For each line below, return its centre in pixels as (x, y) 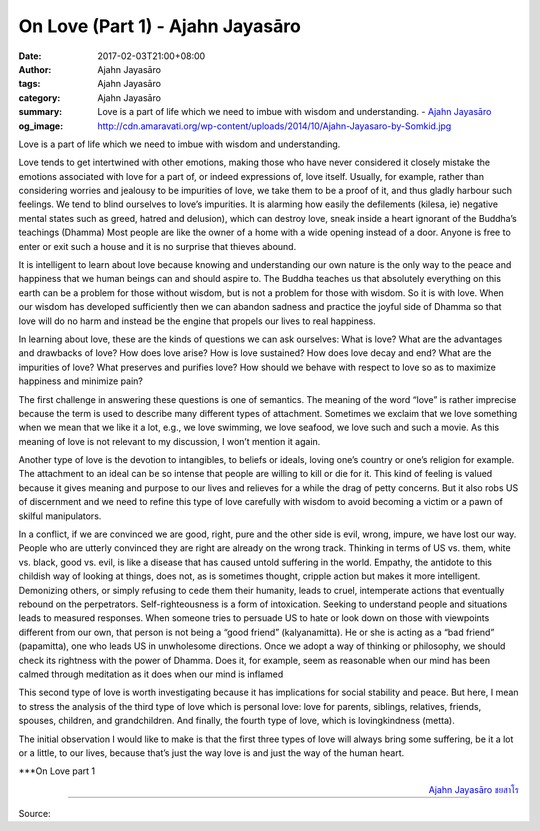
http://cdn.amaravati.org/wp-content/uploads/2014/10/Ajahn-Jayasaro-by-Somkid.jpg (274, 126)
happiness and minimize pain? (81, 381)
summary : (40, 112)
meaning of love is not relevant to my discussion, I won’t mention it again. (169, 441)
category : (39, 97)
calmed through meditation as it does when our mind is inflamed (151, 674)
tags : (29, 84)
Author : (35, 69)
